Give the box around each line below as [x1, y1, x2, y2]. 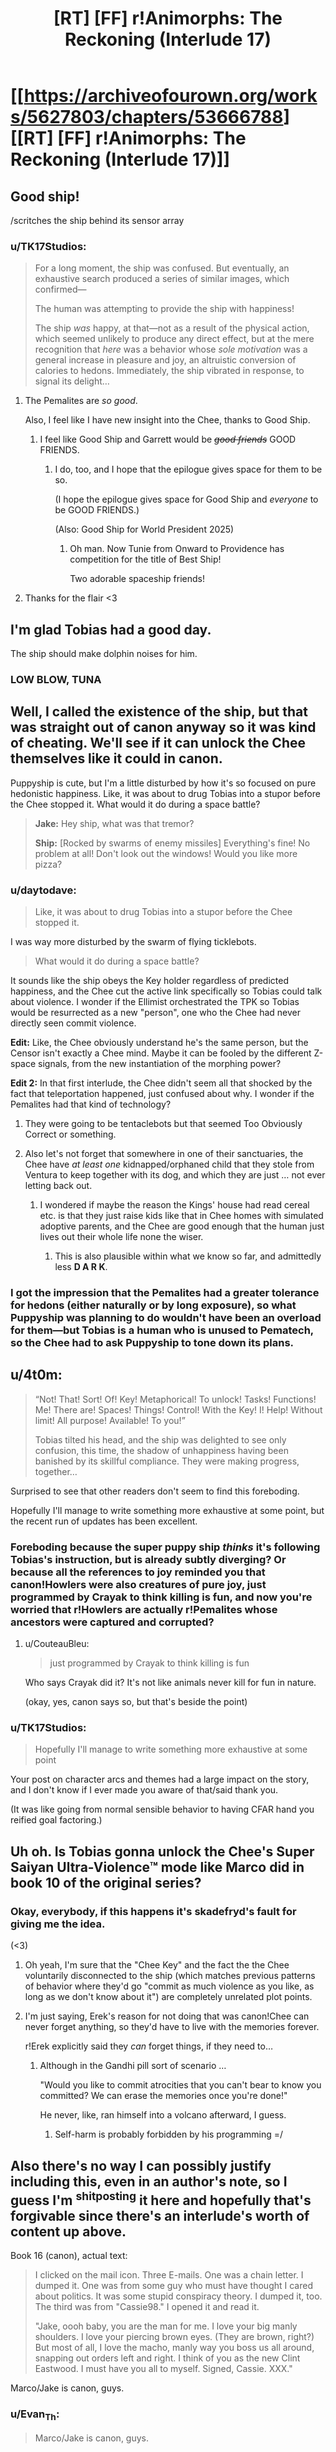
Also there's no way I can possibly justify [10, 2157, 272, 2174]
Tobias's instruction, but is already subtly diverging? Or [10, 1552, 287, 1566]
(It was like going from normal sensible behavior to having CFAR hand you [10, 1803, 315, 1816]
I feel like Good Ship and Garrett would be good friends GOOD [39, 433, 297, 446]
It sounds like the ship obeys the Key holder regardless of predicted [10, 975, 290, 987]
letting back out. [24, 1180, 93, 1192]
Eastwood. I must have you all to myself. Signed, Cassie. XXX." [34, 2362, 293, 2374]
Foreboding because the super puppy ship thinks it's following [10, 1540, 321, 1554]
